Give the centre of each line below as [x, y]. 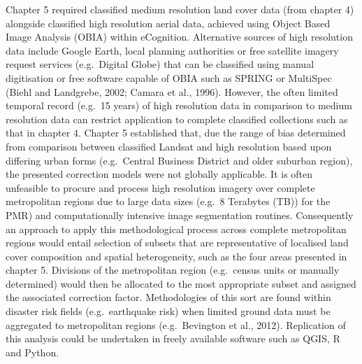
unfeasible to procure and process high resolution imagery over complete [160, 187]
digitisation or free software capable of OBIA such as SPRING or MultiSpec [169, 77]
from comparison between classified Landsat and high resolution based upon [169, 146]
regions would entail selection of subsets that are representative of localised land [177, 243]
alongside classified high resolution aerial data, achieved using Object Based [168, 23]
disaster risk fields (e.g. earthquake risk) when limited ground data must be [168, 311]
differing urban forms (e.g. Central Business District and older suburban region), [179, 160]
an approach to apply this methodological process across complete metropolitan [176, 229]
